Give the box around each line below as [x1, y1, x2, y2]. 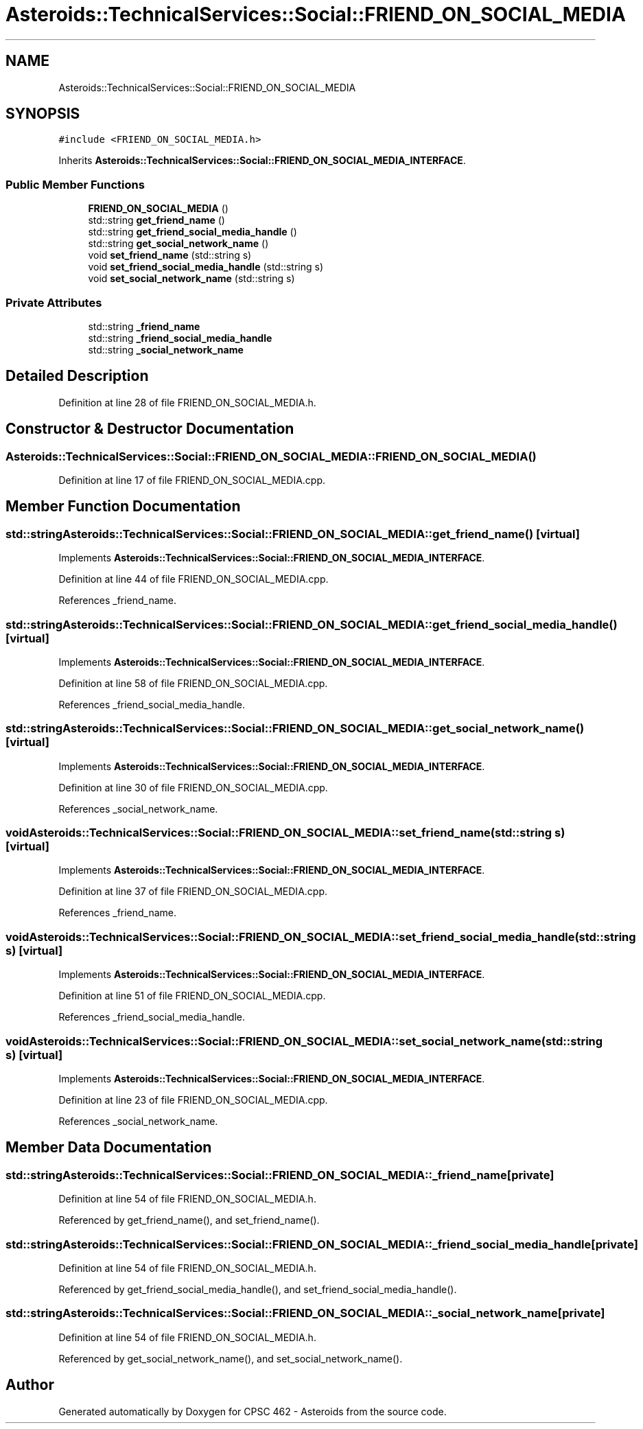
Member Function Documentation [5, 498, 241, 515]
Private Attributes [5, 295, 102, 310]
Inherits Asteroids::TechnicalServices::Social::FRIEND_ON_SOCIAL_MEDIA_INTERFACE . [58, 154, 466, 167]
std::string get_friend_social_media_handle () [88, 226, 297, 238]
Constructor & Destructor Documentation [5, 420, 294, 438]
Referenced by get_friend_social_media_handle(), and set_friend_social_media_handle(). [58, 1283, 457, 1295]
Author [5, 1376, 54, 1394]
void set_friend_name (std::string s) [88, 249, 252, 262]
